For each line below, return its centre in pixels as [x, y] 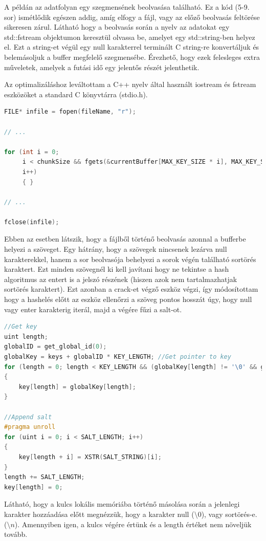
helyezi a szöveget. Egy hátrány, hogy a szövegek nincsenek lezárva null [116, 249]
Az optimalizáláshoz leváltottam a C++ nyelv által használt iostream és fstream [130, 84]
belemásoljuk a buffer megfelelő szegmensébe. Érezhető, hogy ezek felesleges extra [132, 57]
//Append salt [28, 417]
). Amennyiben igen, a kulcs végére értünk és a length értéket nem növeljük [133, 524]
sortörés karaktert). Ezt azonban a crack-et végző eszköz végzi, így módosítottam [131, 289]
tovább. [16, 534]
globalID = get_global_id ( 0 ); [56, 347]
